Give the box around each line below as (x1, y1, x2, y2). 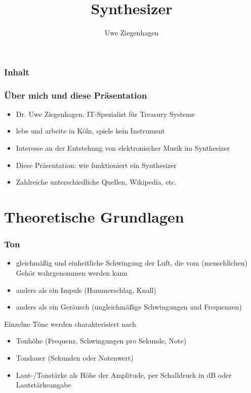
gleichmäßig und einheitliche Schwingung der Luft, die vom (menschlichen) (16, 257, 248, 268)
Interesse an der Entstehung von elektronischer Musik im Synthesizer (16, 143, 230, 153)
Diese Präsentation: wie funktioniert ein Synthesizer (16, 159, 177, 170)
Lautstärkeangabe (16, 379, 71, 390)
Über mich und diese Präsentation (4, 89, 147, 101)
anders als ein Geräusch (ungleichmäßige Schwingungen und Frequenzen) (16, 301, 242, 312)
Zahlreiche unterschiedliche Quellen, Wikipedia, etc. (16, 177, 177, 187)
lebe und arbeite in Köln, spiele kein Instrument (16, 125, 165, 136)
